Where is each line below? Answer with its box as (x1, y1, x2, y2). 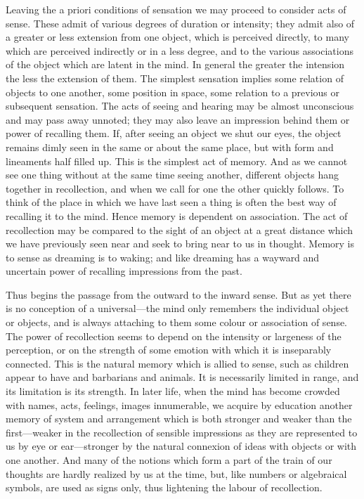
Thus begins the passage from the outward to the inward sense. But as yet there (6, 287, 351, 302)
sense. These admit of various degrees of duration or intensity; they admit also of (6, 15, 355, 30)
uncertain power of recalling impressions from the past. (6, 264, 242, 278)
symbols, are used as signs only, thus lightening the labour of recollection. (6, 480, 323, 495)
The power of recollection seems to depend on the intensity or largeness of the (6, 328, 342, 343)
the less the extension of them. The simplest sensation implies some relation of (6, 70, 344, 85)
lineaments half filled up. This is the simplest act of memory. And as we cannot (6, 153, 348, 168)
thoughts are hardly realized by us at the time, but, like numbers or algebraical (6, 466, 347, 481)
